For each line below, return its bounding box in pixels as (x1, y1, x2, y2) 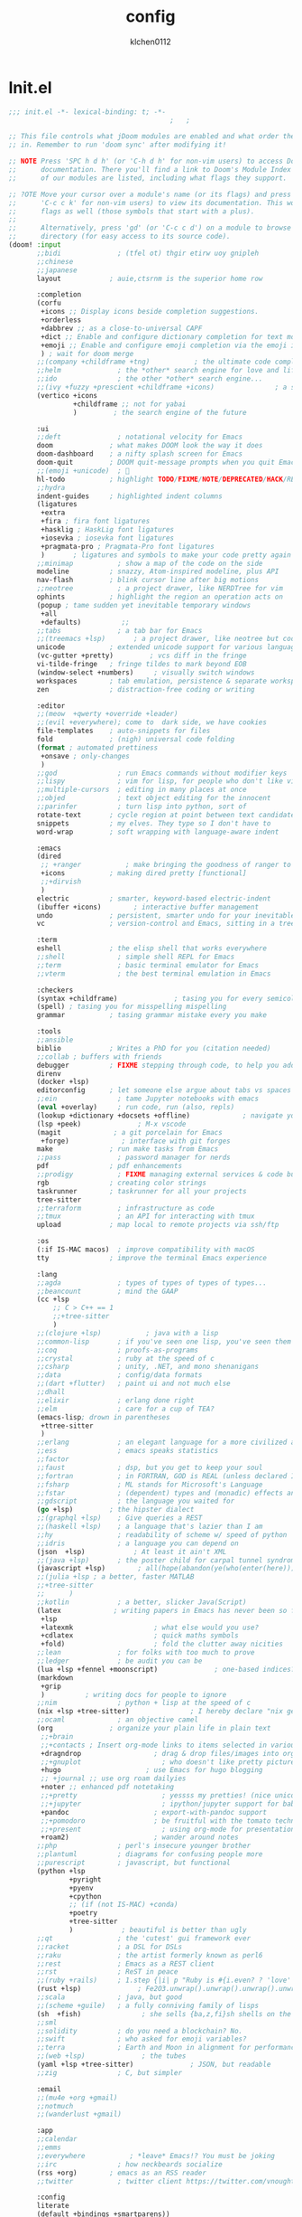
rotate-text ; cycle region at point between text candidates (36, 810, 299, 819)
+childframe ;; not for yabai (72, 400, 187, 409)
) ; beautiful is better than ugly (69, 1926, 247, 1935)
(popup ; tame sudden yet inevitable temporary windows (36, 600, 252, 609)
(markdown (36, 1673, 74, 1683)
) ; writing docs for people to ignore (41, 1690, 227, 1699)
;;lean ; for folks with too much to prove (36, 1648, 255, 1657)
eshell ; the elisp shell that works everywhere (36, 944, 268, 953)
